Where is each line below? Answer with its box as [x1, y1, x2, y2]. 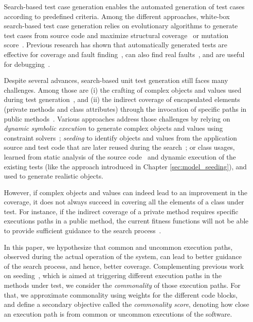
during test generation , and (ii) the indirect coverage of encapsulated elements [4, 94, 240, 104]
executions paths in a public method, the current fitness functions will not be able [4, 216, 249, 226]
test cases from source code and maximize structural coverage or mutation [4, 30, 229, 40]
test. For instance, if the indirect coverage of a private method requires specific [4, 206, 238, 216]
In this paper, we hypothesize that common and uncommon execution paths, [4, 241, 233, 252]
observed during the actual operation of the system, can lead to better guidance [4, 251, 242, 262]
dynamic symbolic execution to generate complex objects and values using [4, 123, 223, 133]
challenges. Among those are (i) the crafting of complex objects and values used [4, 84, 242, 95]
